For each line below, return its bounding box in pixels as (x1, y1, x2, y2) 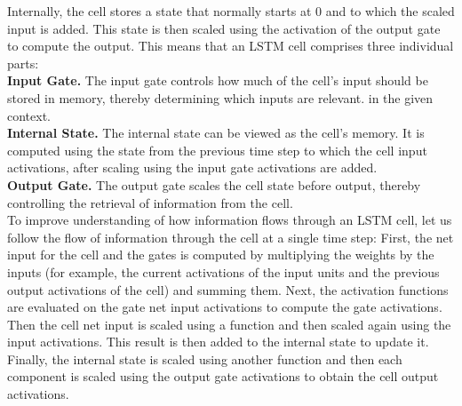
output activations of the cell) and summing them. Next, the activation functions (7, 280, 449, 299)
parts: (7, 53, 39, 72)
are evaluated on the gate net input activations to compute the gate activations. (7, 298, 442, 316)
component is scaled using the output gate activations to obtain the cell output (7, 367, 439, 386)
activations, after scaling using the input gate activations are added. (7, 158, 378, 177)
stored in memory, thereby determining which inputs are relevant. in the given (7, 88, 434, 107)
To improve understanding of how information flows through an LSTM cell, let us (7, 211, 452, 229)
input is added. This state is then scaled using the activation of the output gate (7, 19, 441, 37)
